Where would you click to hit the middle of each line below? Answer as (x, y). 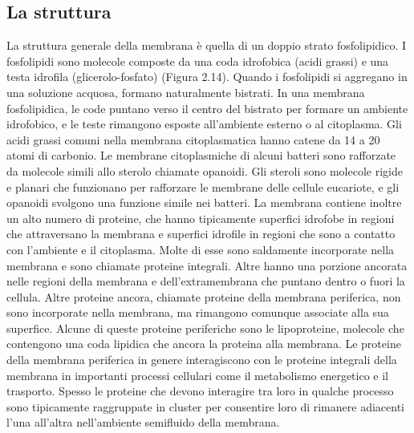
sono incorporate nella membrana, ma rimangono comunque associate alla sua (198, 312)
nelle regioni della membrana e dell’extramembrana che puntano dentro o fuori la (206, 281)
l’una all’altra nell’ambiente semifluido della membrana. (143, 422)
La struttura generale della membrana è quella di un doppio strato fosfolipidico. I (207, 45)
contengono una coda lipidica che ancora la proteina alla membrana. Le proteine (204, 344)
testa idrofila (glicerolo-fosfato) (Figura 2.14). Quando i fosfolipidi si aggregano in (207, 77)
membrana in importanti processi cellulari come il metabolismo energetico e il (197, 375)
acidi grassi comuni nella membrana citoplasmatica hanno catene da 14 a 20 (193, 139)
